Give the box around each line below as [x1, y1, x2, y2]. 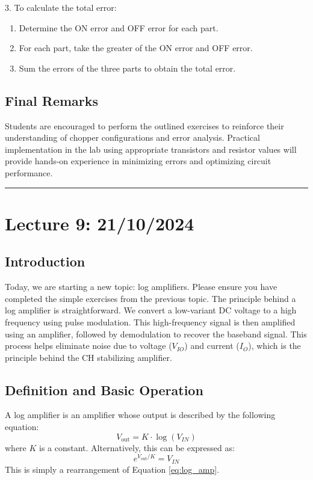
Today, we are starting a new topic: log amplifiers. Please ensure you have [5, 280, 277, 293]
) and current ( [184, 339, 240, 352]
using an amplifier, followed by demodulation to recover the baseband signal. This [5, 327, 307, 340]
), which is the [248, 339, 301, 352]
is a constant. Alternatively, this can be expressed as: [39, 441, 235, 454]
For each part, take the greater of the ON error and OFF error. [19, 42, 253, 54]
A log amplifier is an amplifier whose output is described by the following [5, 408, 276, 421]
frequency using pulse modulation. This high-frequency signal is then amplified [5, 315, 296, 328]
